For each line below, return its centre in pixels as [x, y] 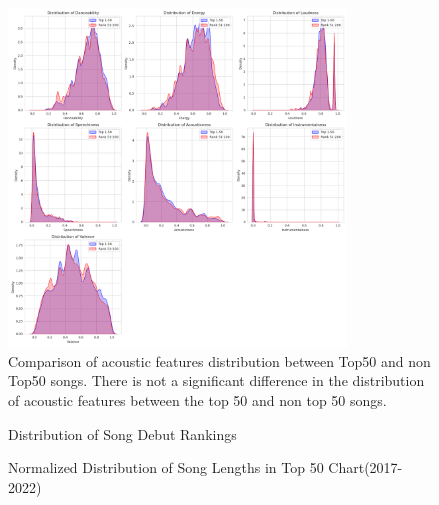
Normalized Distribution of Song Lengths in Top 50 [166, 467]
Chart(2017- [365, 467]
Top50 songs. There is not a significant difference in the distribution [216, 380]
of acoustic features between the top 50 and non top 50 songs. [197, 399]
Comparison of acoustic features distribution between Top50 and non [219, 360]
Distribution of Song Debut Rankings [122, 433]
